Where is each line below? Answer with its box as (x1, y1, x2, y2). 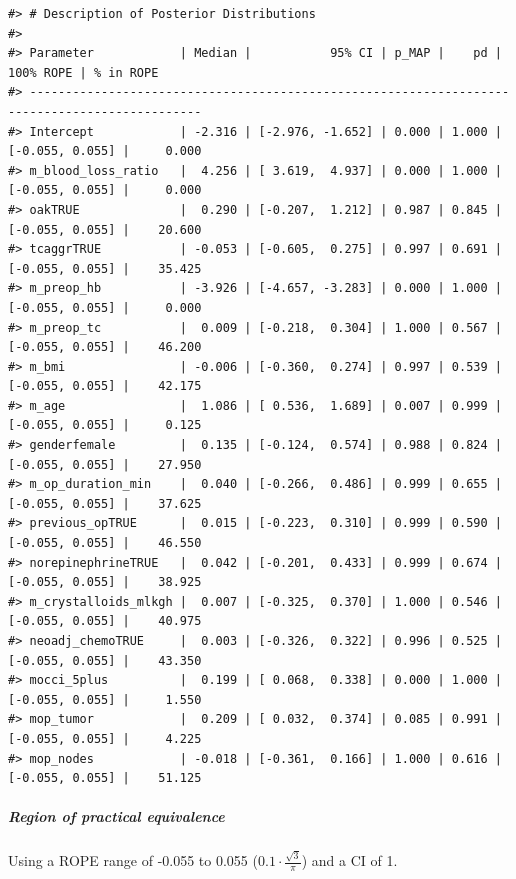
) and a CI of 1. (301, 850, 398, 871)
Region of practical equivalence (8, 806, 225, 827)
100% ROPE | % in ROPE (8, 65, 159, 80)
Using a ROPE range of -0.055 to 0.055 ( (8, 850, 258, 871)
